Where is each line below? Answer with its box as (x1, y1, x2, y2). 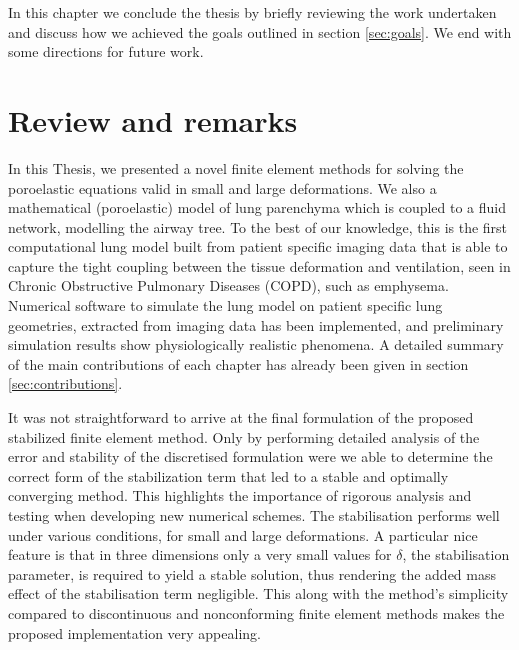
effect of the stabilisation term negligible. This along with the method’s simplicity (8, 583, 509, 604)
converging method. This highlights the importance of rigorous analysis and (8, 485, 472, 506)
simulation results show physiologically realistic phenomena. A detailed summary (8, 334, 504, 355)
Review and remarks (8, 99, 298, 140)
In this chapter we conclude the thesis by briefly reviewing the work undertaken (8, 2, 497, 22)
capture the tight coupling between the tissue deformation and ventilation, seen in (8, 255, 511, 276)
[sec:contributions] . (8, 373, 123, 394)
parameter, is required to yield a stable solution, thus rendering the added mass (8, 563, 496, 584)
